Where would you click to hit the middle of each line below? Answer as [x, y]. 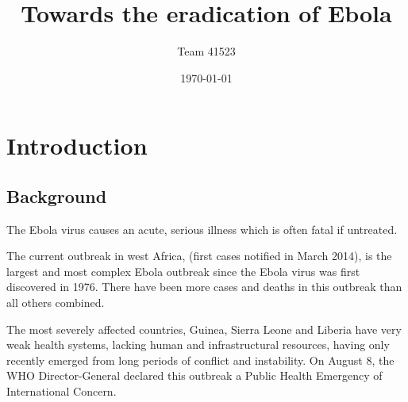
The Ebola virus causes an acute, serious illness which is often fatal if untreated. [202, 229]
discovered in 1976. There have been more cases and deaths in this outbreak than [204, 287]
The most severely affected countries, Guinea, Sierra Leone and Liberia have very [204, 329]
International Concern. [62, 391]
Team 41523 [206, 51]
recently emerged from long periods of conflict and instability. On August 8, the [200, 360]
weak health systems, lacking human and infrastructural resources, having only [198, 345]
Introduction [77, 145]
